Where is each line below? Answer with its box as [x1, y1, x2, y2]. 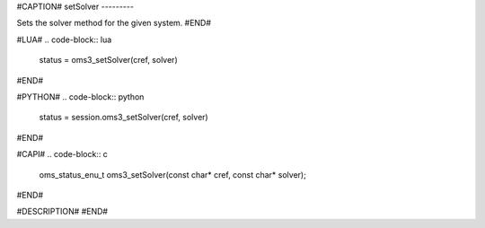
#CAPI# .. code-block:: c [16, 149, 108, 160]
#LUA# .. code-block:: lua [16, 34, 112, 45]
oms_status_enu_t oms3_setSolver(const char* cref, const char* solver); [39, 169, 307, 180]
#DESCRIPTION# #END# [16, 206, 108, 217]
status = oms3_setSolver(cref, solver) [39, 55, 179, 66]
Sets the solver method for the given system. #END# [16, 18, 211, 29]
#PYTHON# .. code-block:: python [16, 91, 145, 102]
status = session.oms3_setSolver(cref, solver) [39, 112, 208, 123]
